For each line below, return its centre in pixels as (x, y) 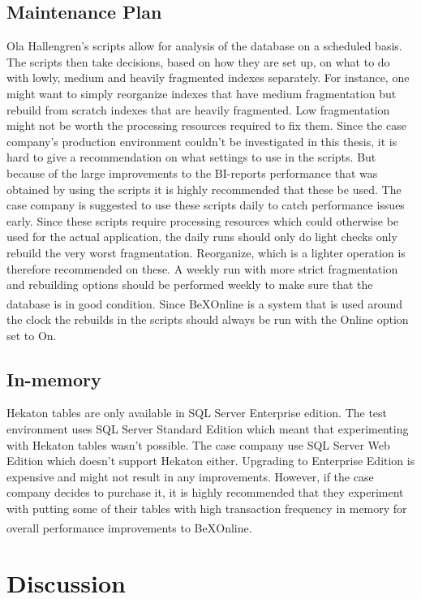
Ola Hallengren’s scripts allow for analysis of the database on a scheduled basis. (204, 46)
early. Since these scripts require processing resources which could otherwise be (203, 220)
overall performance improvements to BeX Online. (129, 527)
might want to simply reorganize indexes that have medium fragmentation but (202, 93)
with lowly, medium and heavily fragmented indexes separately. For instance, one (208, 78)
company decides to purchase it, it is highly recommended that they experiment (205, 492)
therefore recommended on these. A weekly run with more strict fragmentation (202, 268)
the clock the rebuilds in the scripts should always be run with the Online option (208, 319)
